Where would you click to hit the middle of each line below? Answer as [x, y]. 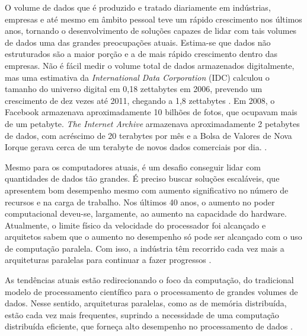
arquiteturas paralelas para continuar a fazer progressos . [108, 260]
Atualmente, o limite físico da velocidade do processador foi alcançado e [135, 225]
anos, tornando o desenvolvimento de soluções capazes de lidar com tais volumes [151, 31]
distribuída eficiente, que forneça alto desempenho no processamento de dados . [149, 326]
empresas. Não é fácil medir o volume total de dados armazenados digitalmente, [150, 65]
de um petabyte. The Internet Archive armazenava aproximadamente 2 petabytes [152, 123]
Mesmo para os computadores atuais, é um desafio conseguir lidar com [133, 167]
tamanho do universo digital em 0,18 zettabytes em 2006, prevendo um [134, 89]
